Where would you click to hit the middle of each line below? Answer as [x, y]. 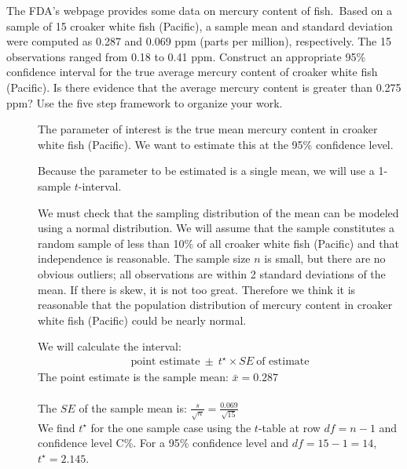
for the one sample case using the [171, 427]
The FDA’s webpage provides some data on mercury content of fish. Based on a [200, 10]
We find [57, 427]
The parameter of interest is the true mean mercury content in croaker [208, 129]
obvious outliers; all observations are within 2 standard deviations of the [212, 273]
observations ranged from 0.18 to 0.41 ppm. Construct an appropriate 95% [186, 56]
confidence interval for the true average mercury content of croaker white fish [192, 72]
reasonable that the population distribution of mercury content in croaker [215, 305]
